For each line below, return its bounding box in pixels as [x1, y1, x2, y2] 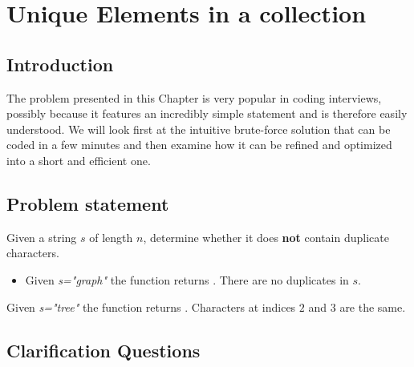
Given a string [6, 228, 77, 245]
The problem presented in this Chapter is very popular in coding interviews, [6, 89, 382, 106]
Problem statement [6, 191, 169, 216]
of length [89, 228, 133, 245]
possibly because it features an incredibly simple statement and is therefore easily [6, 105, 408, 122]
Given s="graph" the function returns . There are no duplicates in [25, 271, 349, 288]
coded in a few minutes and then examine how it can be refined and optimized [6, 136, 392, 153]
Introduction [6, 51, 114, 76]
